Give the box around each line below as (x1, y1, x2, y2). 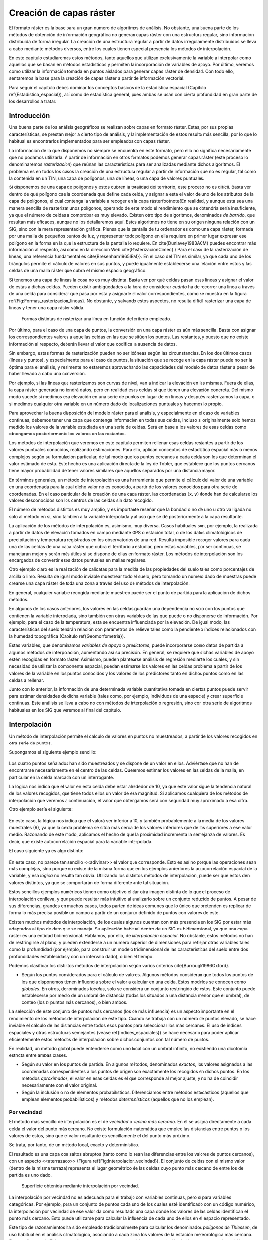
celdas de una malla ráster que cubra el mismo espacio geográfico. (9, 268, 147, 274)
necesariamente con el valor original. (21, 1082, 98, 1088)
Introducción (9, 112, 50, 120)
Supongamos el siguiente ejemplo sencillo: (9, 749, 97, 755)
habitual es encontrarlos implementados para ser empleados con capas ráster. (9, 138, 170, 144)
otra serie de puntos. (9, 740, 52, 746)
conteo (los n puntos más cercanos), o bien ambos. (21, 999, 128, 1005)
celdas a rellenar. (9, 677, 44, 683)
